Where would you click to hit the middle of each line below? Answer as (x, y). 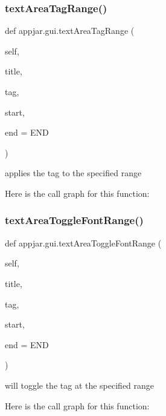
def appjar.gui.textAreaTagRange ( (70, 31)
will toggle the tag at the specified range (80, 385)
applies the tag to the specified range (73, 173)
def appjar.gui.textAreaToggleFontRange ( (83, 243)
